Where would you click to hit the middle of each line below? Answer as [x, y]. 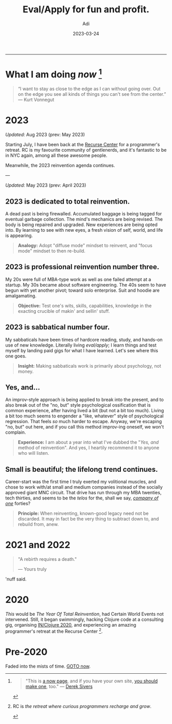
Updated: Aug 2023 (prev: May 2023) [45, 135]
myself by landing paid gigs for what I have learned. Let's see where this [82, 350]
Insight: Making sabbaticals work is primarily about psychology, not [89, 366]
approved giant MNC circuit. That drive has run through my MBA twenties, [83, 493]
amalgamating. [21, 295]
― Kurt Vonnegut [36, 100]
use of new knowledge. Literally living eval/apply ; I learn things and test [81, 345]
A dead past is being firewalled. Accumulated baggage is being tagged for [84, 213]
